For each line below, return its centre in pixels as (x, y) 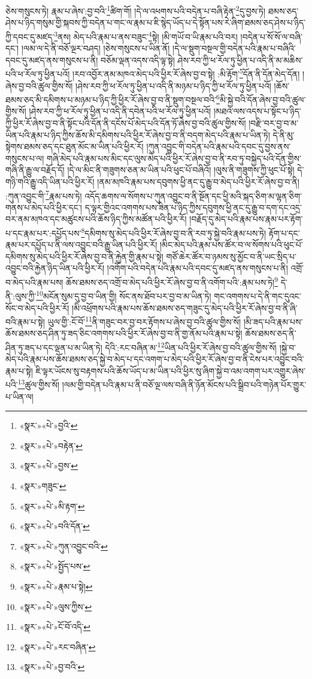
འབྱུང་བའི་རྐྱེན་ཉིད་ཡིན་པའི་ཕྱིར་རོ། (55, 268)
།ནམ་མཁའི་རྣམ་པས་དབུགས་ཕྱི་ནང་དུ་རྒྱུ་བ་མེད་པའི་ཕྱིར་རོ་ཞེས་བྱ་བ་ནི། (198, 181)
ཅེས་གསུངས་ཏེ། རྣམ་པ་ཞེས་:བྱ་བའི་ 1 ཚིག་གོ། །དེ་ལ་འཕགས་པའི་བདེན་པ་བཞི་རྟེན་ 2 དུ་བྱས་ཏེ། (136, 10)
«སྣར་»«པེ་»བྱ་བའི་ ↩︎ (52, 667)
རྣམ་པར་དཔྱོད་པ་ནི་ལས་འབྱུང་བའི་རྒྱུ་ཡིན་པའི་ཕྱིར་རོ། (81, 245)
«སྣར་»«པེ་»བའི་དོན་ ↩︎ (54, 526)
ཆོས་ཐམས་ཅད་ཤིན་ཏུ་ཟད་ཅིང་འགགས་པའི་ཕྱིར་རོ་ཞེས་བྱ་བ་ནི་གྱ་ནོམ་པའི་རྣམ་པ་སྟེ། (124, 333)
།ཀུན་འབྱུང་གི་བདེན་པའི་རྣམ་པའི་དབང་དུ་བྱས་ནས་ (219, 146)
